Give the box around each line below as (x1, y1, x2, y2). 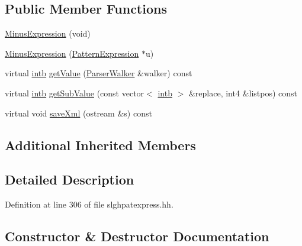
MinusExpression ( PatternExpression (5, 47, 139, 59)
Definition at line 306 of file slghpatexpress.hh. (5, 198, 174, 211)
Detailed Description (5, 170, 134, 189)
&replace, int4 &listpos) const (188, 86, 297, 99)
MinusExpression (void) (5, 27, 91, 40)
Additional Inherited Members (5, 135, 196, 154)
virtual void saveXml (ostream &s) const (5, 106, 152, 119)
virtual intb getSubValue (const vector (5, 86, 144, 99)
